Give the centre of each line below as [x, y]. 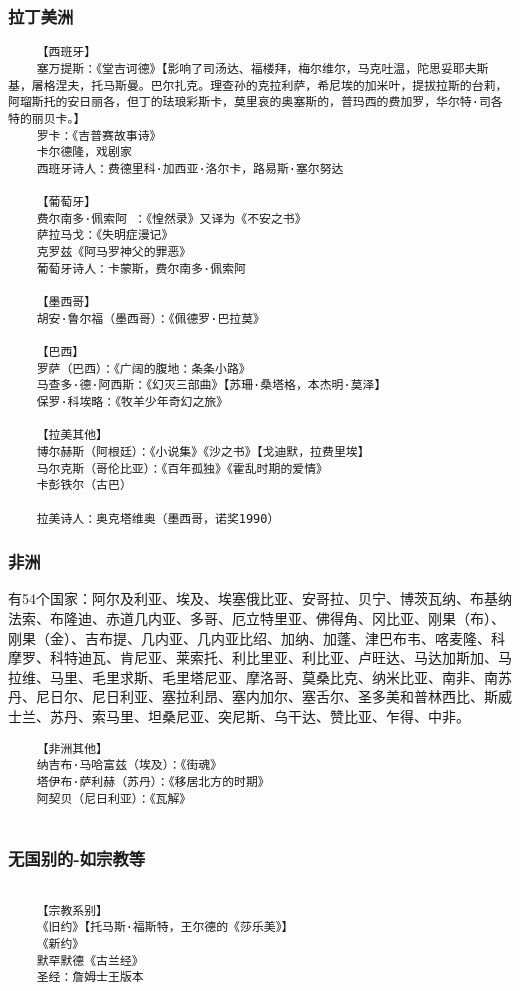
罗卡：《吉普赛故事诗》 [99, 135]
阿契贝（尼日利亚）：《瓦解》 [114, 798]
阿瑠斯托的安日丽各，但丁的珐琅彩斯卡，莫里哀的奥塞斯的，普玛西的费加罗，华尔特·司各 [255, 102]
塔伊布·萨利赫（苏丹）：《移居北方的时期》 [153, 781]
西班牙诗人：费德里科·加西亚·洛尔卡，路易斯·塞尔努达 [190, 168]
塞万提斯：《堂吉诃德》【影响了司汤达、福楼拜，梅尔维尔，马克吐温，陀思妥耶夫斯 [262, 68]
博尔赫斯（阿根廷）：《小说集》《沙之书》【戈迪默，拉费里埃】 [203, 451]
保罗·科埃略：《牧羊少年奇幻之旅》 [132, 402]
